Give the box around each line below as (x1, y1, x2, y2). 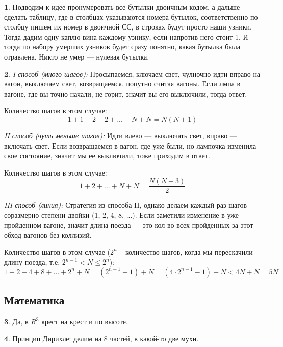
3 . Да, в (4, 316, 29, 327)
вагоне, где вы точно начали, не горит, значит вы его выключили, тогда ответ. (4, 88, 247, 99)
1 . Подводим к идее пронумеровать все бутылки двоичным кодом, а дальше (4, 2, 240, 12)
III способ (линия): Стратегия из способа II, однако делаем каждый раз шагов (4, 199, 247, 210)
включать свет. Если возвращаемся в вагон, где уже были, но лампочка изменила (4, 140, 256, 151)
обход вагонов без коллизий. (4, 229, 92, 240)
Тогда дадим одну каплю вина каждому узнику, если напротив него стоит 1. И (4, 31, 248, 42)
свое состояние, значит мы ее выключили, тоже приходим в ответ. (4, 150, 210, 161)
